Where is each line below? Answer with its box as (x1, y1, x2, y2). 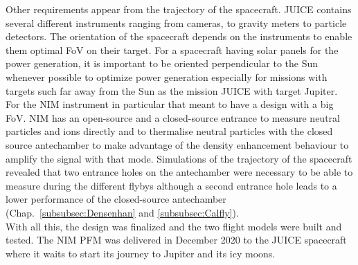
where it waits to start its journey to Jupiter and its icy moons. (6, 246, 276, 260)
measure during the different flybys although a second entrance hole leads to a (6, 178, 337, 192)
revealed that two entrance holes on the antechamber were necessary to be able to (6, 165, 353, 179)
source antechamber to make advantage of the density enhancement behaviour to (6, 137, 349, 152)
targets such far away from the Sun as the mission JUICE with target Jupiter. (6, 83, 338, 98)
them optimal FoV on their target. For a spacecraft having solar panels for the (6, 42, 339, 57)
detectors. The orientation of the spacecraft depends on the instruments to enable (6, 29, 352, 44)
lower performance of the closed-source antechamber (6, 192, 226, 206)
